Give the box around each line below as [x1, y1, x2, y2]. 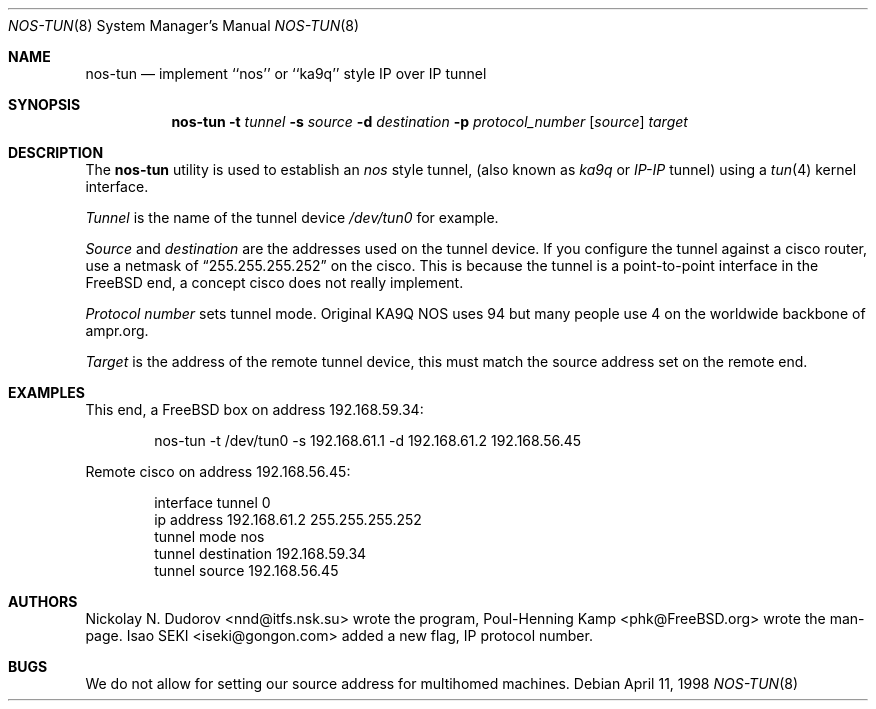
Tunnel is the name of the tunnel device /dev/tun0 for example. [85, 209, 499, 226]
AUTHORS [8, 593, 78, 610]
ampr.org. [85, 322, 149, 339]
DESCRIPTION [8, 144, 104, 161]
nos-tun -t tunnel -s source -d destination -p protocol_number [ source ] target [171, 113, 688, 130]
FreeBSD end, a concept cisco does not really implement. [85, 274, 464, 291]
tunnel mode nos [154, 528, 265, 545]
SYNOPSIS [8, 96, 81, 113]
